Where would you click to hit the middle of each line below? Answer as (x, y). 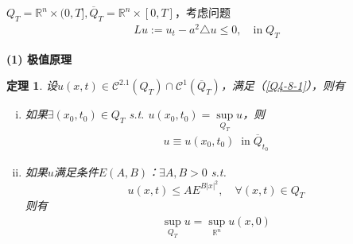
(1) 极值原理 (39, 58)
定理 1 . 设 (32, 85)
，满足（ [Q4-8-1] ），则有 (283, 85)
